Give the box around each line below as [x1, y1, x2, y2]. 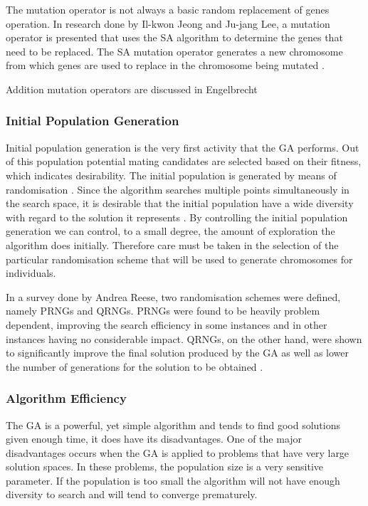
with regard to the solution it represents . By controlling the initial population [6, 209, 348, 224]
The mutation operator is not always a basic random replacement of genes [6, 2, 330, 16]
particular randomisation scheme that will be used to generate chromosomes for [6, 251, 353, 266]
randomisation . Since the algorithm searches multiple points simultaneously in [6, 181, 349, 196]
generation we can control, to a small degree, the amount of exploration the [6, 223, 335, 238]
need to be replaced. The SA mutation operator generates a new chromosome [6, 43, 343, 58]
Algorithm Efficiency [6, 389, 127, 407]
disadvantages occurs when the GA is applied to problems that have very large [6, 445, 349, 460]
